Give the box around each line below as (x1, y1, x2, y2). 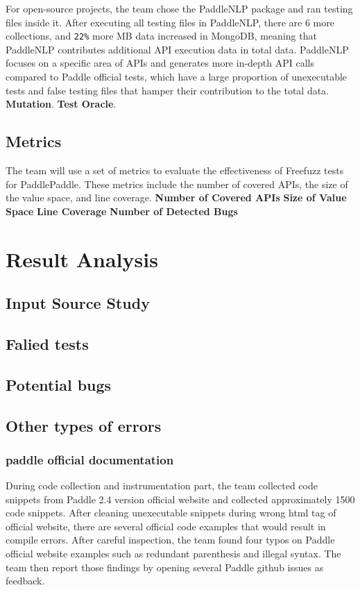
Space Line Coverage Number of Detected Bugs (6, 203, 238, 218)
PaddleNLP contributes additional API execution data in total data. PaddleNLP (6, 42, 349, 56)
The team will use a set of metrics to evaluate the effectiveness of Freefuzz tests (6, 163, 344, 178)
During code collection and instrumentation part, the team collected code (6, 478, 318, 493)
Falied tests (6, 332, 89, 354)
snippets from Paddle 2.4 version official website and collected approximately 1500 (6, 491, 355, 506)
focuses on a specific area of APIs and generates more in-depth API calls (6, 56, 315, 70)
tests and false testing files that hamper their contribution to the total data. (6, 83, 329, 97)
